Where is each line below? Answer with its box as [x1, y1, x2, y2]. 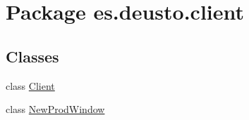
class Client [6, 78, 55, 93]
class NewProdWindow [6, 102, 105, 116]
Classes [6, 45, 59, 67]
